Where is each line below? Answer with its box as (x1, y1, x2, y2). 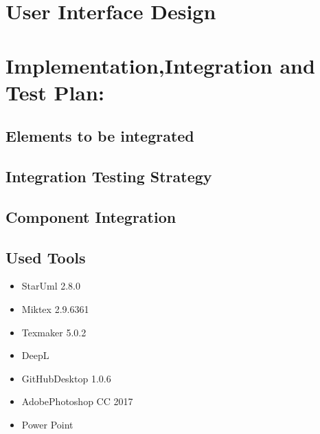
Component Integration (5, 206, 176, 227)
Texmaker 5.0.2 (21, 325, 87, 339)
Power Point (21, 417, 73, 432)
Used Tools (5, 246, 86, 268)
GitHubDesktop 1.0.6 (21, 371, 111, 385)
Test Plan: (5, 78, 104, 106)
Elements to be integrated (5, 125, 194, 147)
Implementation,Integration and (5, 51, 315, 79)
